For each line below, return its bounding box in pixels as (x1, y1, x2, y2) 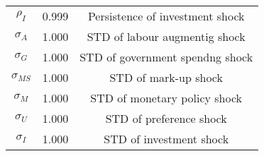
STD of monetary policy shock (90, 90, 243, 106)
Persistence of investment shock (87, 8, 245, 24)
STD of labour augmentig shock (87, 28, 246, 44)
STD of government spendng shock (79, 49, 253, 65)
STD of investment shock (104, 131, 229, 147)
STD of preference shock (105, 110, 227, 126)
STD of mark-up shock (109, 69, 223, 85)
